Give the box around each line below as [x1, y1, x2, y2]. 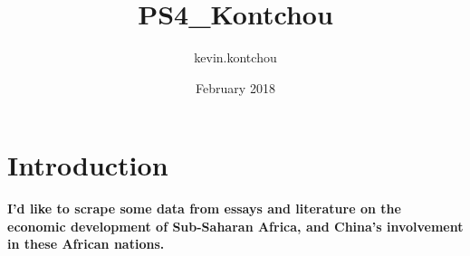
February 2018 [196, 78, 275, 97]
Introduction [7, 147, 168, 184]
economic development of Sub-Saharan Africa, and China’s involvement [7, 216, 464, 235]
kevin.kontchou [194, 48, 277, 67]
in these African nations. [7, 234, 165, 253]
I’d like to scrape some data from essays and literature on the [7, 199, 401, 218]
